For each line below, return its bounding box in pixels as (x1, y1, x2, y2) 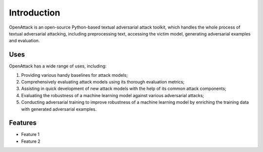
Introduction (9, 7, 60, 18)
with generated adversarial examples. (21, 106, 97, 112)
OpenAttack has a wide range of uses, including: (9, 63, 107, 69)
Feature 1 (21, 132, 40, 137)
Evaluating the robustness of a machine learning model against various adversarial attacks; (21, 92, 204, 98)
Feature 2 (21, 138, 41, 144)
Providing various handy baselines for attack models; (21, 72, 128, 78)
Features (9, 119, 37, 127)
